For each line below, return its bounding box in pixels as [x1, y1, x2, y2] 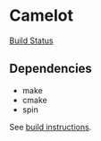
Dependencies [9, 61, 92, 76]
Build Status [9, 35, 54, 46]
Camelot [9, 5, 74, 26]
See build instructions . [9, 121, 92, 132]
